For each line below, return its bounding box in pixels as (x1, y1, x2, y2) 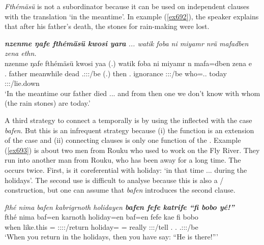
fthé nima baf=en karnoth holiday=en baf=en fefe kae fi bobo (5, 211, 198, 222)
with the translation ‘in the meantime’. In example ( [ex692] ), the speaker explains (5, 11, 259, 21)
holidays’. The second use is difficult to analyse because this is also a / (5, 174, 224, 185)
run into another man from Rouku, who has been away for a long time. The (5, 155, 241, 165)
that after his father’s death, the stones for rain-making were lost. (5, 21, 210, 32)
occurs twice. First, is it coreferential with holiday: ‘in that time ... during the (5, 164, 247, 175)
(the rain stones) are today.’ (5, 98, 91, 108)
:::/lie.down (5, 78, 40, 88)
